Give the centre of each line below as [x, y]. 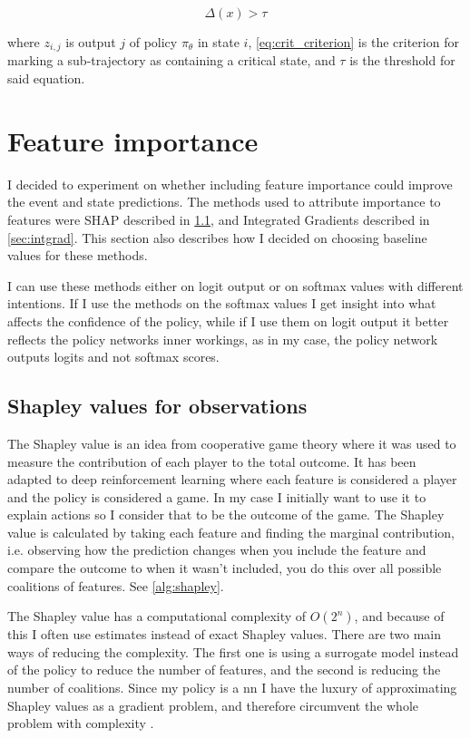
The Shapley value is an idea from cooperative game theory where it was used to [232, 443]
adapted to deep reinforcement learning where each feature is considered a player [232, 479]
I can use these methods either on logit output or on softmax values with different [235, 285]
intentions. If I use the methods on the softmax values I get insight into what [222, 303]
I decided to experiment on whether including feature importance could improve [230, 184]
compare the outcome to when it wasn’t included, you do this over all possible [225, 568]
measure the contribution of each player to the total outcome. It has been [212, 461]
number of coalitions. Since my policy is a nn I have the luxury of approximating [232, 688]
